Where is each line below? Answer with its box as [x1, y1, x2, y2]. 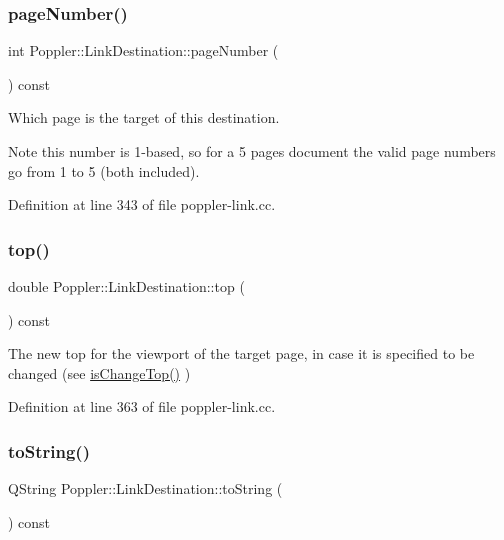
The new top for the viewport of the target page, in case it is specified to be [8, 343, 475, 364]
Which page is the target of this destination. [8, 107, 280, 128]
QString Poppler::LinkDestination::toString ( [8, 478, 283, 499]
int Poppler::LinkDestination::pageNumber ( [8, 40, 279, 61]
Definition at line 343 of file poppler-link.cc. [8, 194, 276, 215]
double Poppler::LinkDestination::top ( [8, 276, 245, 296]
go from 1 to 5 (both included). [8, 160, 200, 181]
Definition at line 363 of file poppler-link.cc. [8, 396, 276, 417]
